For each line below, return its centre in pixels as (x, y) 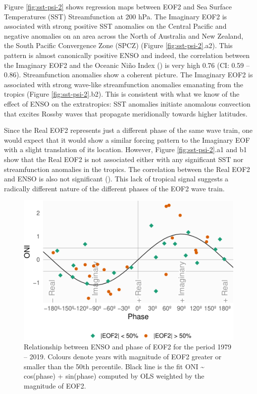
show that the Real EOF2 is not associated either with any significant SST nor (124, 159)
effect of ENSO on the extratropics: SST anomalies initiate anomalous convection (127, 103)
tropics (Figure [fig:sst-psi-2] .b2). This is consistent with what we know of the (122, 94)
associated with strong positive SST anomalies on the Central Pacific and (115, 26)
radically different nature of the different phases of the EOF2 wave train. (114, 188)
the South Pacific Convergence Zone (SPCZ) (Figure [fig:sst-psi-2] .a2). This (118, 45)
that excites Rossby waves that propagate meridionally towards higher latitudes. (126, 113)
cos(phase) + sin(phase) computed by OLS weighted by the (114, 376)
